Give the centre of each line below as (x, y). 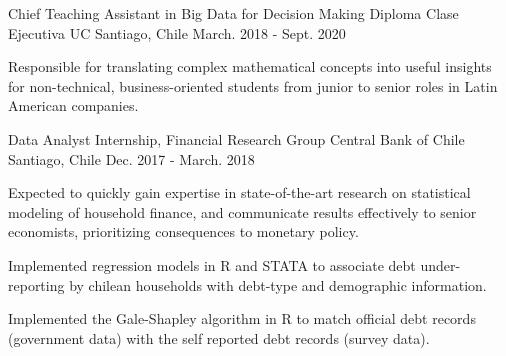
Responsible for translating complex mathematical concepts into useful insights (250, 66)
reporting (36, 284)
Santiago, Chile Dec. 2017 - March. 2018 (131, 158)
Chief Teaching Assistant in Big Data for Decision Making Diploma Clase (233, 13)
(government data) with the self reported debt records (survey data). (219, 337)
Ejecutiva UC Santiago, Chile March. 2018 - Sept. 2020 (177, 32)
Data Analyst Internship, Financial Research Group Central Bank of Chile (236, 138)
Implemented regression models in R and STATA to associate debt (212, 264)
